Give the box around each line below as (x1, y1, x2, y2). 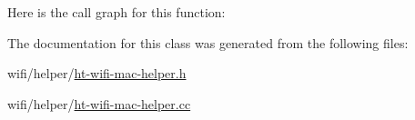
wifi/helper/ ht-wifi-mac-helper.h (7, 64, 187, 83)
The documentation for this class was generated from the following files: (7, 33, 409, 52)
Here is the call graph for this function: (7, 3, 226, 21)
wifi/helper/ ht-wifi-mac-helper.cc (7, 94, 191, 113)
